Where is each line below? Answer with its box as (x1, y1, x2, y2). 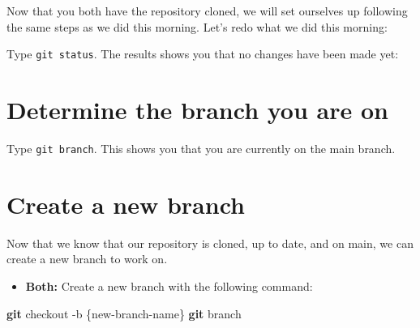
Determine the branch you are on (6, 93, 388, 126)
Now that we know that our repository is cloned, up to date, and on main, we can (6, 234, 414, 251)
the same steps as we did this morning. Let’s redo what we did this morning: (6, 18, 388, 35)
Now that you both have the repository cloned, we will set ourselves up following (6, 2, 408, 19)
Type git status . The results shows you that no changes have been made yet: (6, 45, 399, 62)
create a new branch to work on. (6, 250, 168, 267)
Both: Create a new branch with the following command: (25, 277, 313, 294)
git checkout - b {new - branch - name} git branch (6, 305, 242, 322)
